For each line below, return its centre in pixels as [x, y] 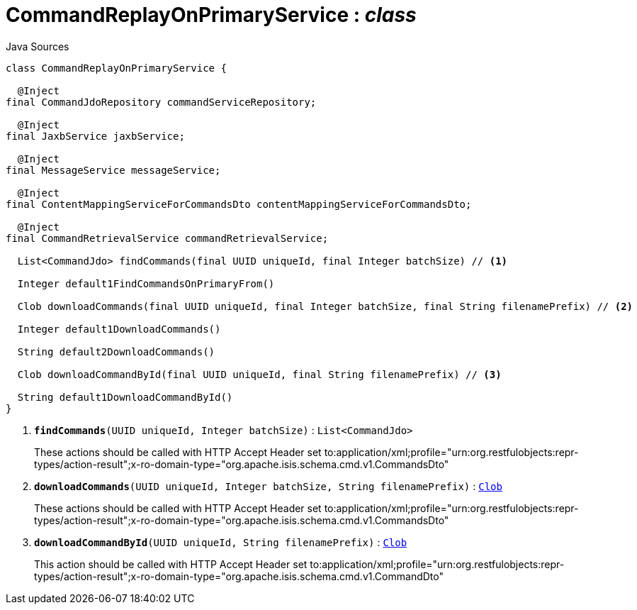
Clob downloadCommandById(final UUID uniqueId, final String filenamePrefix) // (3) [259, 374]
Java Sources [38, 46]
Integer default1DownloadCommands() [119, 329]
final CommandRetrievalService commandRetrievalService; [167, 238]
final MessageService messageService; [113, 170]
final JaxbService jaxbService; [95, 136]
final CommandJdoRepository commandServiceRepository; [161, 102]
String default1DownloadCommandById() [125, 397]
